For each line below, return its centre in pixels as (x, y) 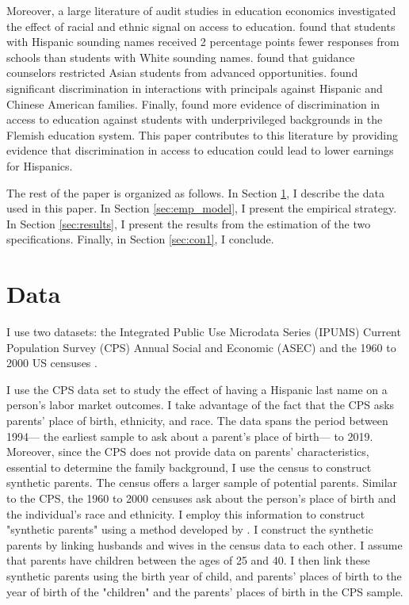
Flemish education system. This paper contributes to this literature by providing (202, 134)
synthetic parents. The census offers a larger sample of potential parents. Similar (202, 482)
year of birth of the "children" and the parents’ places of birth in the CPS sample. (205, 591)
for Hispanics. (40, 165)
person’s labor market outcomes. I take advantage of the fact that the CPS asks (201, 405)
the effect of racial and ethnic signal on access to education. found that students (201, 26)
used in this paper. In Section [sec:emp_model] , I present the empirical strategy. (202, 208)
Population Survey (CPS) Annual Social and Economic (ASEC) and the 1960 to (201, 347)
